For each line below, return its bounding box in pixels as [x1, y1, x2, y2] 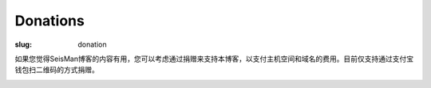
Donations [14, 12, 85, 29]
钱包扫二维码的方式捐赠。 [14, 65, 99, 75]
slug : [14, 40, 32, 49]
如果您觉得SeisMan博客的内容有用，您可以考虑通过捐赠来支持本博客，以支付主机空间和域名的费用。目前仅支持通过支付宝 [14, 54, 414, 63]
